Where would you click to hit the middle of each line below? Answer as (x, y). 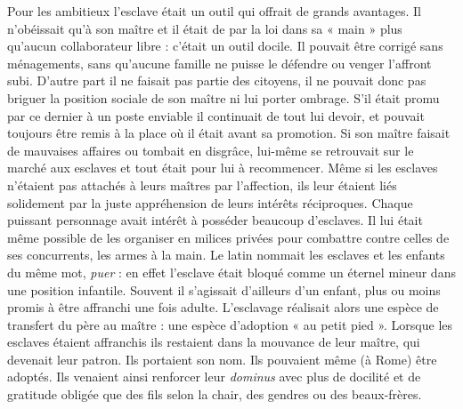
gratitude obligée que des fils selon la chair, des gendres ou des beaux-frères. (215, 394)
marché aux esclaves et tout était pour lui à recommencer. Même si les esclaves (223, 168)
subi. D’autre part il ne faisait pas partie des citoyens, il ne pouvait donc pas (217, 80)
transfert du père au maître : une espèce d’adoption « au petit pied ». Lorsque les (230, 324)
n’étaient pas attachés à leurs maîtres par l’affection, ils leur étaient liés (202, 184)
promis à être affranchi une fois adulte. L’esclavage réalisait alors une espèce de (223, 307)
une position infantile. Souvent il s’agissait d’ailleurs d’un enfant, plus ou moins (224, 289)
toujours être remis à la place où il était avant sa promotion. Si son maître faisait (229, 133)
